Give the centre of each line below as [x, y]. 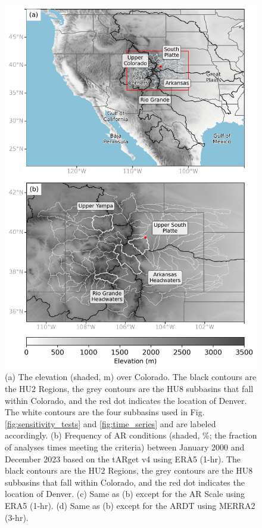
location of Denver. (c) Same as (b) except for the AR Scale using [125, 494]
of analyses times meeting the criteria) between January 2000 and [125, 447]
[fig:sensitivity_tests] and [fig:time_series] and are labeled [110, 423]
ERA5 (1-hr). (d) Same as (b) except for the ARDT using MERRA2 [130, 505]
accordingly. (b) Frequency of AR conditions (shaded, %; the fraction [131, 435]
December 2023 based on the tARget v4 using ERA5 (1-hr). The [123, 458]
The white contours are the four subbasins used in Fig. [105, 412]
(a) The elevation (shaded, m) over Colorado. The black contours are [131, 377]
